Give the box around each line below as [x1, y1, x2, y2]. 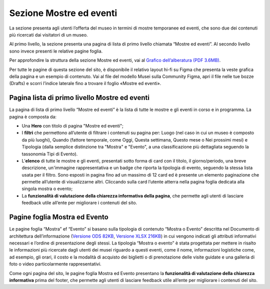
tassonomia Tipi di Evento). [21, 150, 78, 157]
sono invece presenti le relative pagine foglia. [9, 48, 103, 54]
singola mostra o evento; [21, 185, 73, 192]
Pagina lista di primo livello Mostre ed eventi [9, 93, 150, 102]
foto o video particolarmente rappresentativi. [9, 261, 102, 267]
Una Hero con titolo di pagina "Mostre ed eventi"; [21, 122, 123, 128]
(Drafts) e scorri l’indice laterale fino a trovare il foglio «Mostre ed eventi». [9, 80, 161, 86]
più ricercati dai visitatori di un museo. [9, 31, 88, 37]
